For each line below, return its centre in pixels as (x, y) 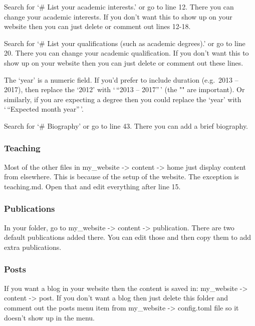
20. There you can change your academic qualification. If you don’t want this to (126, 53)
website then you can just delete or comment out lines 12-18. (97, 26)
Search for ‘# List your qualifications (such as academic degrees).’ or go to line (125, 43)
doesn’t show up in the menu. (49, 317)
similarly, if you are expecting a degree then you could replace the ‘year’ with (123, 99)
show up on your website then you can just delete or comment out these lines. (124, 62)
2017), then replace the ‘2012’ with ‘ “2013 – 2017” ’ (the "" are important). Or (124, 89)
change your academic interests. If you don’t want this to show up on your (118, 16)
